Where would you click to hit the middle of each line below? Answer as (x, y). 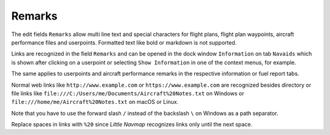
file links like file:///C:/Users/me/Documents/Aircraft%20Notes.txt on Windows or (128, 93)
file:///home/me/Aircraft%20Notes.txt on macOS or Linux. (95, 102)
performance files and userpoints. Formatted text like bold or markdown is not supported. (124, 42)
